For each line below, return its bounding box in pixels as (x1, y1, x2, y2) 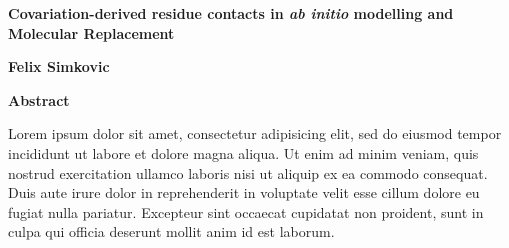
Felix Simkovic (8, 56, 110, 77)
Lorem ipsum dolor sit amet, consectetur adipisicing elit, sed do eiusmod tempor (8, 123, 502, 144)
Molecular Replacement (8, 22, 175, 43)
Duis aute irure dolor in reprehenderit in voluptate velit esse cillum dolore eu (8, 182, 480, 203)
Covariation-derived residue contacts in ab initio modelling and (8, 3, 454, 23)
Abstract (8, 89, 70, 110)
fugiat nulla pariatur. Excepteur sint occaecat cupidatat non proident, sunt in (8, 201, 484, 222)
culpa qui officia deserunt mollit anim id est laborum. (8, 221, 335, 242)
